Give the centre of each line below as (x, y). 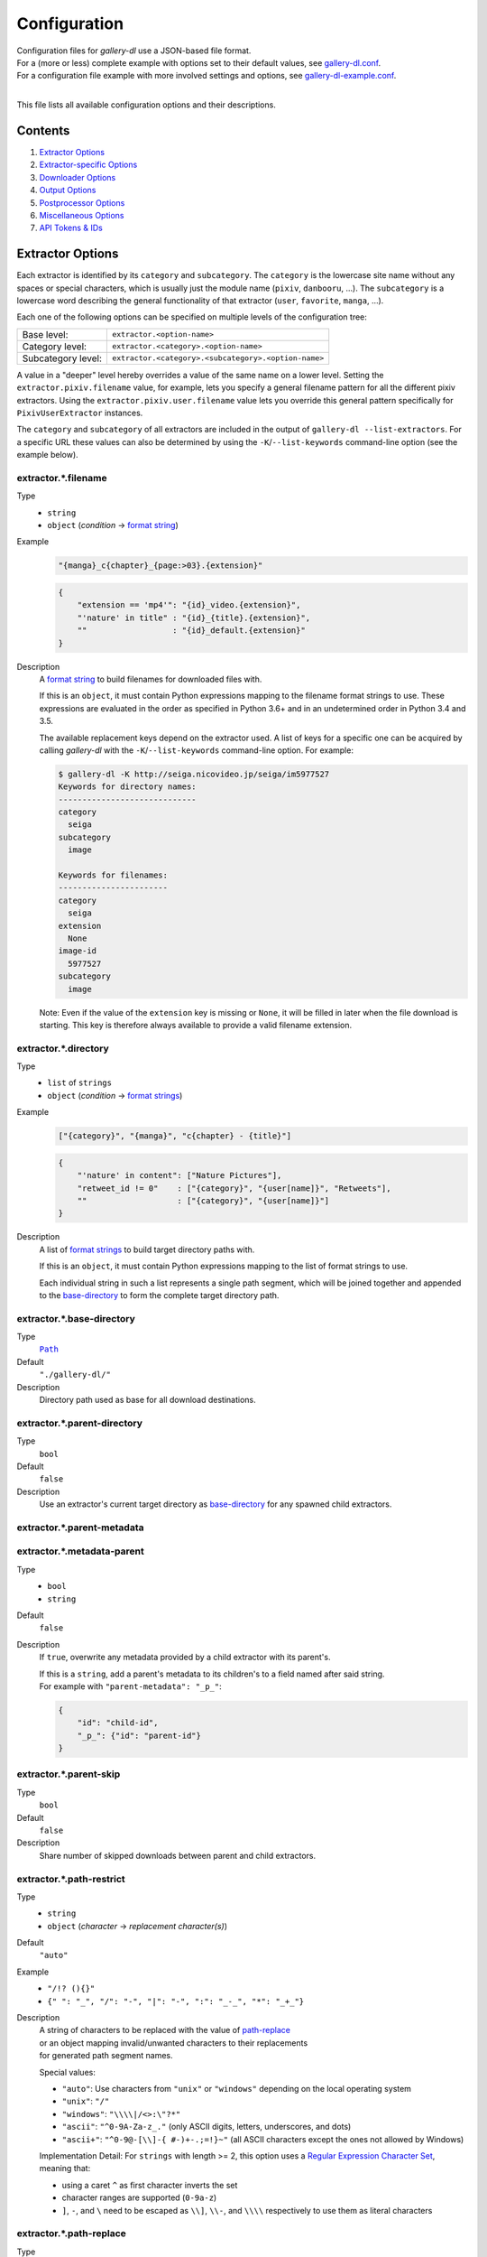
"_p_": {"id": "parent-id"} (139, 1735)
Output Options (68, 190)
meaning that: (65, 2169)
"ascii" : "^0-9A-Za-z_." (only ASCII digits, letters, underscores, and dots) (207, 2127)
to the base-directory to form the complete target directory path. (159, 1295)
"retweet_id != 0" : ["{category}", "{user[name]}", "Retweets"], (234, 1188)
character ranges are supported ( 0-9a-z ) (139, 2197)
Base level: (45, 334)
